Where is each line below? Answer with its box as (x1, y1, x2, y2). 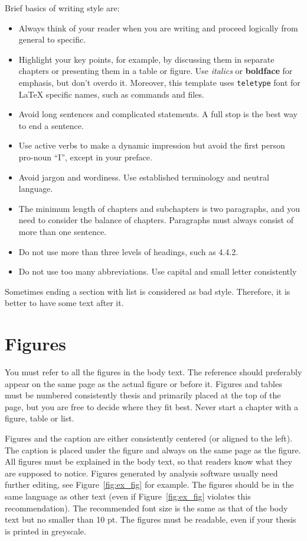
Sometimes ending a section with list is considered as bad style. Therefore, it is (5, 285, 290, 297)
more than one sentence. (18, 225, 107, 237)
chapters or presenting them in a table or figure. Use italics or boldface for (18, 65, 293, 77)
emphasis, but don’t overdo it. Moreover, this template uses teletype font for (18, 76, 301, 88)
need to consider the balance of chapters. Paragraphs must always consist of (18, 214, 293, 226)
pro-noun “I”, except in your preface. (18, 151, 152, 163)
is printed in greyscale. (5, 524, 86, 537)
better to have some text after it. (5, 297, 124, 309)
